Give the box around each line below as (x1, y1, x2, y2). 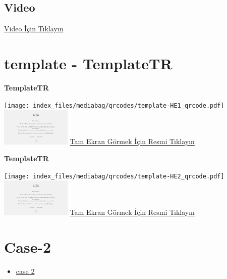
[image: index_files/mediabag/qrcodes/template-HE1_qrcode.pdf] (4, 102, 224, 109)
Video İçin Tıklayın (4, 23, 64, 34)
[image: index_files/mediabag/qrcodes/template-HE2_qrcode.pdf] (4, 172, 224, 180)
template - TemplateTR (4, 53, 173, 73)
